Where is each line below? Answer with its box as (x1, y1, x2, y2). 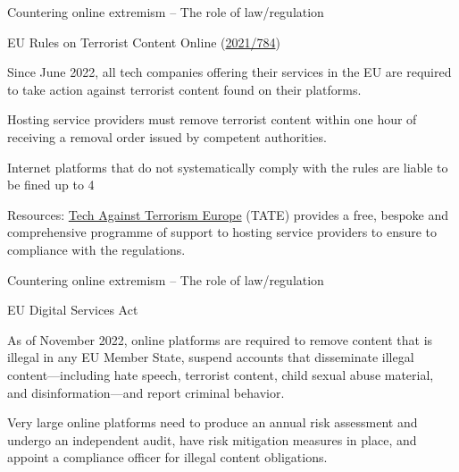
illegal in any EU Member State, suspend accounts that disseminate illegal (7, 348, 414, 367)
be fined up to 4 (7, 175, 95, 194)
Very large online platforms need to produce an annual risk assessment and (7, 413, 418, 432)
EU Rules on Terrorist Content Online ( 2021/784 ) (7, 32, 280, 51)
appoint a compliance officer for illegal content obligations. (7, 448, 328, 467)
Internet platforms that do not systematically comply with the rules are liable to (7, 157, 448, 176)
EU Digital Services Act (7, 300, 138, 319)
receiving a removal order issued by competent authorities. (7, 127, 327, 146)
